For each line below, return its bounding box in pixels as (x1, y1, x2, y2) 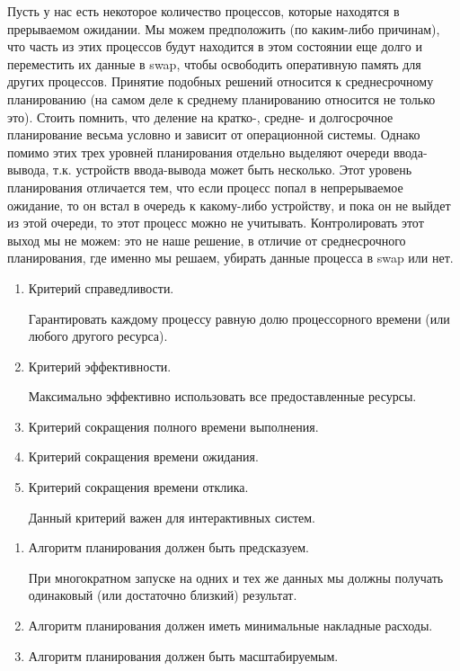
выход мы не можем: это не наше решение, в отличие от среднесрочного (7, 230, 406, 249)
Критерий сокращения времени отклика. (28, 478, 249, 497)
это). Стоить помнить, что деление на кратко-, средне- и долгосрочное (7, 107, 394, 126)
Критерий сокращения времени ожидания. (28, 447, 259, 466)
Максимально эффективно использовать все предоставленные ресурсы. (28, 387, 417, 406)
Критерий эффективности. (28, 356, 172, 375)
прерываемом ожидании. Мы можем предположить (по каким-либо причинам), (7, 19, 440, 38)
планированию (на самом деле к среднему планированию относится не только (7, 89, 436, 108)
